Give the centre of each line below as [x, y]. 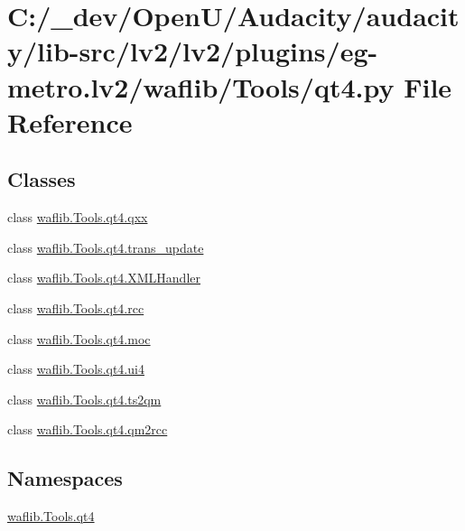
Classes [42, 179]
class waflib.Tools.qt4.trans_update [106, 247]
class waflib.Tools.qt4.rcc [76, 307]
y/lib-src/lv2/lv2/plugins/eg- [193, 51]
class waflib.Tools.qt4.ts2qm [84, 399]
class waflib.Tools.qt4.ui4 [76, 369]
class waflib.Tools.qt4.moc [79, 338]
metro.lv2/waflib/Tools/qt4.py [201, 86]
